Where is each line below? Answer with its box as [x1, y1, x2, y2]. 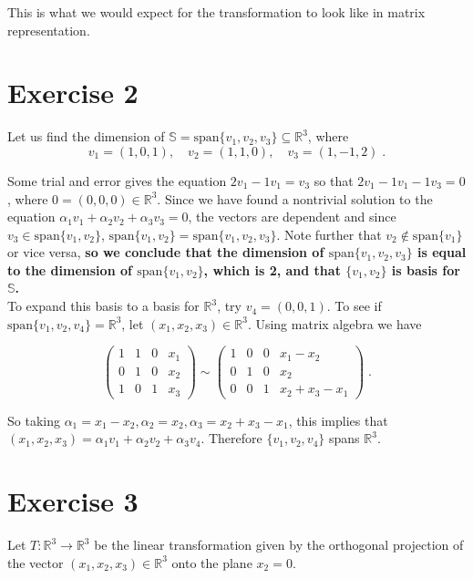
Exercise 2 [7, 74, 139, 111]
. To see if [326, 296, 382, 315]
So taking [7, 410, 60, 429]
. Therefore [201, 429, 262, 448]
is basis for [391, 260, 460, 279]
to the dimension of [7, 260, 132, 279]
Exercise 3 [7, 482, 139, 520]
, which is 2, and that [203, 260, 341, 279]
